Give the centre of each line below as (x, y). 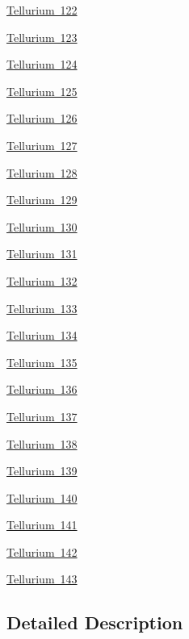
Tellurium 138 (42, 443)
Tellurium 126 (42, 118)
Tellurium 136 (42, 389)
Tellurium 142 (42, 551)
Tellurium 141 (42, 525)
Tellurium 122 (42, 10)
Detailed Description (95, 622)
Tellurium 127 (42, 145)
